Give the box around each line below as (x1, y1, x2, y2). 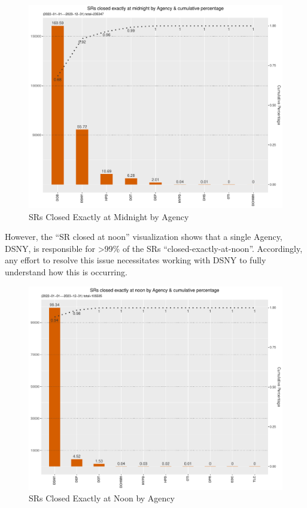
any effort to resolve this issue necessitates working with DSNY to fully (5, 254, 266, 266)
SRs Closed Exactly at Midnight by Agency (29, 210, 189, 223)
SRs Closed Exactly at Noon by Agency (29, 492, 175, 504)
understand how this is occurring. (5, 266, 127, 278)
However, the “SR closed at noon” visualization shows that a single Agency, (5, 230, 282, 243)
